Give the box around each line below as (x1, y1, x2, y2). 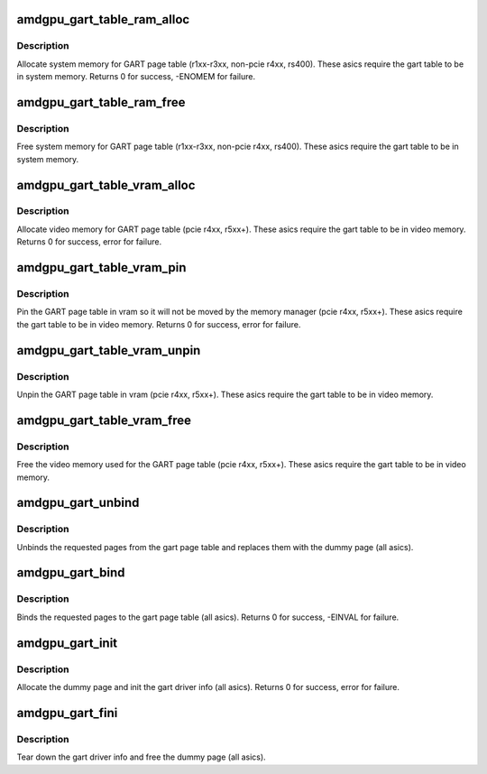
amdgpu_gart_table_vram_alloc (16, 177, 196, 193)
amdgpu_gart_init (16, 635, 118, 650)
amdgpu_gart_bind (16, 565, 125, 581)
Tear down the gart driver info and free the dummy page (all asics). (16, 751, 266, 762)
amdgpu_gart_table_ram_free (16, 95, 186, 110)
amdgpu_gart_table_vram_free (16, 412, 191, 428)
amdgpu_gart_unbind (16, 495, 140, 511)
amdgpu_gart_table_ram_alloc (16, 12, 190, 27)
